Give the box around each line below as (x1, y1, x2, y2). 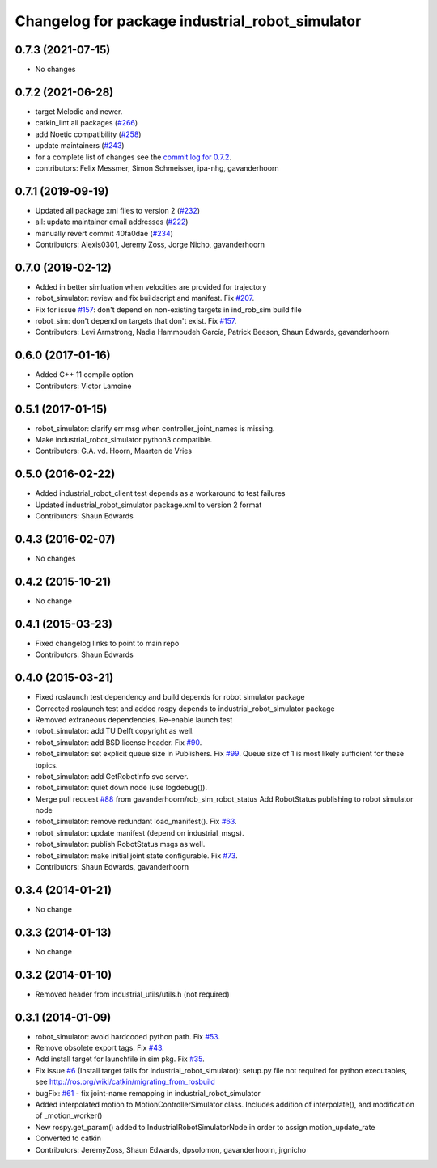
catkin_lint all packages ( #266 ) (35, 118, 138, 128)
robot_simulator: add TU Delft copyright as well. (35, 726, 194, 736)
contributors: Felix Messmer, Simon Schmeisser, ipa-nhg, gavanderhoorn (35, 163, 279, 173)
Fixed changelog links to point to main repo (35, 638, 180, 648)
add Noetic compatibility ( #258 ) (35, 129, 142, 139)
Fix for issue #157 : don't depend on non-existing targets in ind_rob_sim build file (35, 304, 303, 315)
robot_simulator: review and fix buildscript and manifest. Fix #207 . (35, 294, 255, 303)
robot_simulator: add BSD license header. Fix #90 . (35, 737, 202, 747)
